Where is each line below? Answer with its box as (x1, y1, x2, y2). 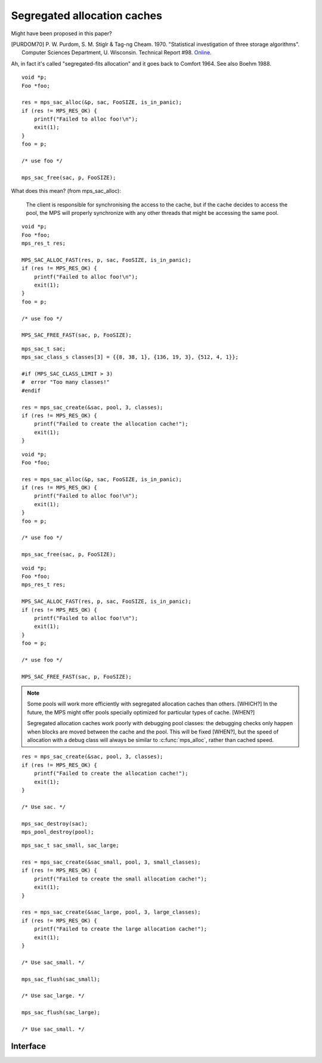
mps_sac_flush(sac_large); (21, 1009, 101, 1016)
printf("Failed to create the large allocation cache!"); (33, 926, 208, 932)
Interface (11, 1041, 46, 1051)
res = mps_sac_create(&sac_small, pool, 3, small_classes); (21, 859, 201, 865)
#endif (21, 387, 41, 394)
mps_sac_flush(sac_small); (21, 976, 101, 982)
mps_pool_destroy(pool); (21, 828, 94, 835)
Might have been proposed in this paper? (11, 30, 113, 37)
